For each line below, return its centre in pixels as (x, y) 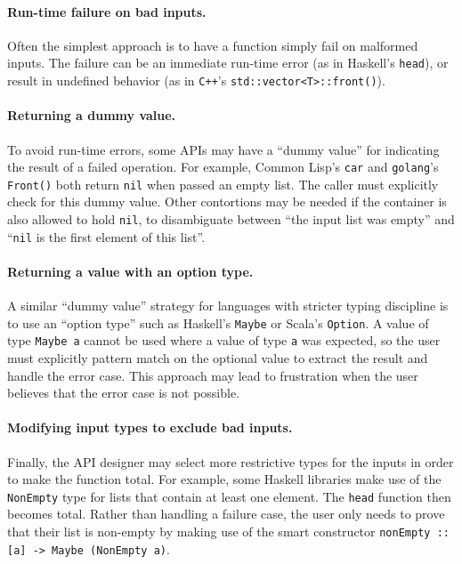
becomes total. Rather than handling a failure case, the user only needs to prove (226, 514)
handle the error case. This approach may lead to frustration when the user (213, 375)
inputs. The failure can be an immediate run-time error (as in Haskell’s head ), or (228, 63)
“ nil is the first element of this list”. (106, 236)
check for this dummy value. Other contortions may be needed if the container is (227, 201)
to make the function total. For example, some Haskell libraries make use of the (224, 479)
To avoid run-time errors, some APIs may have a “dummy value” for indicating (223, 149)
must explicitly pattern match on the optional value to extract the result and (218, 358)
